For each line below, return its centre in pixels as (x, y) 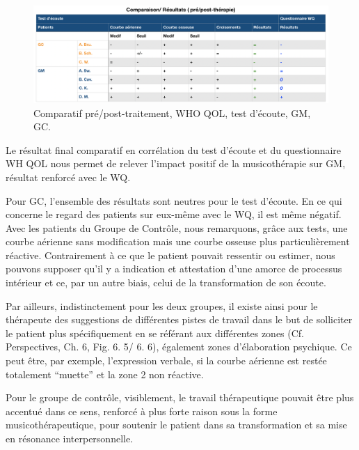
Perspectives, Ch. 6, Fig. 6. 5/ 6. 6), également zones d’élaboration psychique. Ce (179, 347)
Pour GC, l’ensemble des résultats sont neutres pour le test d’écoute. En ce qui (174, 200)
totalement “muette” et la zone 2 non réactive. (105, 374)
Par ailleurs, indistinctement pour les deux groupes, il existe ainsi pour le (162, 305)
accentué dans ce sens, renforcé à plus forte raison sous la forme (142, 411)
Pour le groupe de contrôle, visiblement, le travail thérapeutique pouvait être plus (180, 397)
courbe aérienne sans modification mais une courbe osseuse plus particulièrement (178, 241)
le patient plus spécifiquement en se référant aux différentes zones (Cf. (155, 333)
